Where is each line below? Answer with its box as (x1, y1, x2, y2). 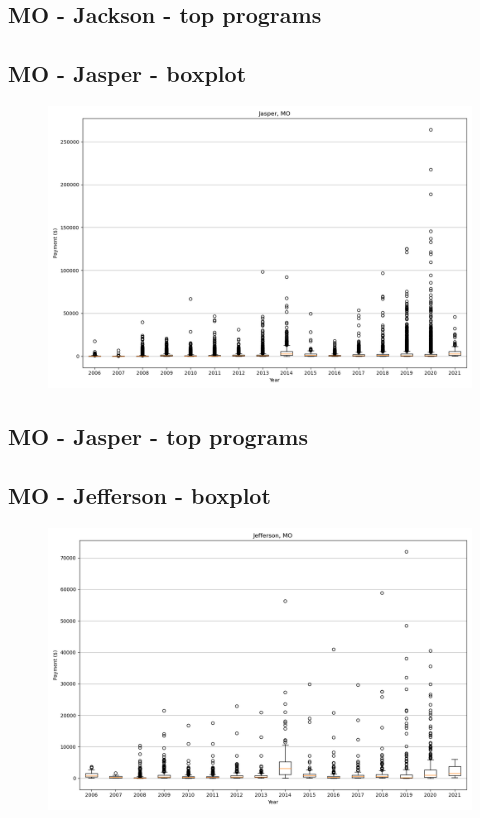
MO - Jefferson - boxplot (8, 480, 271, 511)
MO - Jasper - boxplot (8, 58, 247, 89)
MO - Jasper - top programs (8, 421, 308, 452)
